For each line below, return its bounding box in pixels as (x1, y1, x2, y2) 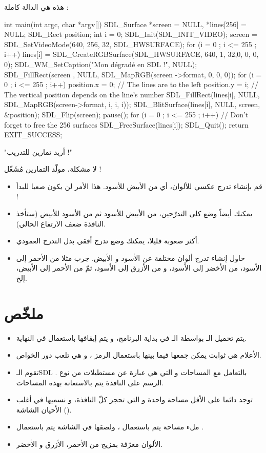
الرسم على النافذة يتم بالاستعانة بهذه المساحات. (16, 377, 164, 387)
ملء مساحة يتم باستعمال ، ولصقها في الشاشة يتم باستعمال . (16, 421, 204, 432)
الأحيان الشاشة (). (16, 404, 72, 415)
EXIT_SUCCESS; (4, 129, 63, 140)
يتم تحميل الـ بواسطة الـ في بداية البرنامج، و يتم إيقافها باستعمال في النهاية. (16, 332, 247, 343)
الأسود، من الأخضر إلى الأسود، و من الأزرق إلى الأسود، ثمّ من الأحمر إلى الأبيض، (16, 262, 262, 273)
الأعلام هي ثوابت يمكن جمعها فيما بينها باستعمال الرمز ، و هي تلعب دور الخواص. (16, 349, 261, 360)
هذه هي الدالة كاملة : (4, 2, 69, 12)
